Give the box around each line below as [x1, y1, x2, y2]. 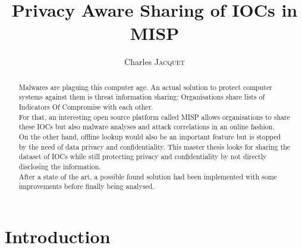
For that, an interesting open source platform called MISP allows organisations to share [18, 111, 290, 122]
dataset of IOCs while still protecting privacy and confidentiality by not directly [18, 151, 267, 162]
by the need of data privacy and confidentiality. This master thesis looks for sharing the [18, 141, 291, 151]
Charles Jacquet [124, 55, 185, 68]
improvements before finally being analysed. [18, 181, 155, 191]
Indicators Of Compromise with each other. [18, 102, 153, 112]
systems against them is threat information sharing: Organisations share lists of [18, 92, 265, 102]
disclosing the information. [18, 161, 101, 171]
